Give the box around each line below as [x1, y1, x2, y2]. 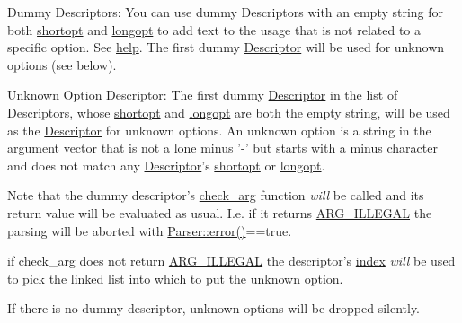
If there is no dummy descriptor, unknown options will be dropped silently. [7, 299, 421, 318]
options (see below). [7, 55, 117, 74]
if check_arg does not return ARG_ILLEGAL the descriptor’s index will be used [7, 251, 456, 270]
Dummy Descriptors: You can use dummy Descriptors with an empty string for [7, 3, 444, 21]
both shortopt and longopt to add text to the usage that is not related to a [7, 20, 422, 39]
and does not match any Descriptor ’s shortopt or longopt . [7, 155, 325, 174]
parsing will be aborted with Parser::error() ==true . [7, 221, 292, 240]
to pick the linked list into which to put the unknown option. [7, 268, 343, 287]
